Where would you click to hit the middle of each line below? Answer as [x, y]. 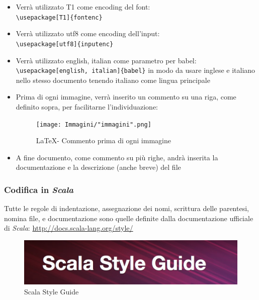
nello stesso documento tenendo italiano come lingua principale [113, 80]
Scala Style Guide [52, 292]
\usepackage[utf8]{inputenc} [65, 44]
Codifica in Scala [39, 189]
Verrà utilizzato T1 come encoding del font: [83, 7]
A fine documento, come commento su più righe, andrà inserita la [117, 157]
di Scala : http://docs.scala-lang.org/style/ [69, 228]
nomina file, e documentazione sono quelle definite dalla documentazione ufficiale [129, 218]
